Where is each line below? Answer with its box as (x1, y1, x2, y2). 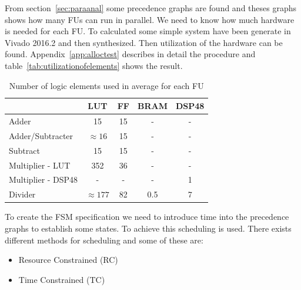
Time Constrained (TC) (18, 273, 105, 285)
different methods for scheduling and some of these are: (5, 233, 203, 246)
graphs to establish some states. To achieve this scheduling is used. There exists (5, 222, 292, 234)
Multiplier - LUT (9, 159, 71, 171)
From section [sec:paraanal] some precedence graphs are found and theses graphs (5, 2, 297, 14)
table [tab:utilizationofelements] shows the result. (5, 59, 183, 71)
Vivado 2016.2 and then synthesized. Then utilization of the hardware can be (5, 36, 283, 48)
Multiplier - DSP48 (9, 173, 78, 186)
